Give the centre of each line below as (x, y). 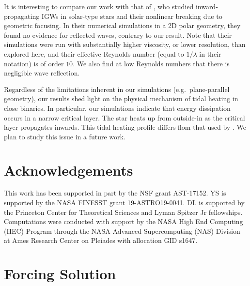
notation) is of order (34, 63)
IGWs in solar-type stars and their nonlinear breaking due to (132, 16)
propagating (22, 16)
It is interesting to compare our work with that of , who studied (99, 6)
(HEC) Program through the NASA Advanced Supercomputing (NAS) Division (122, 231)
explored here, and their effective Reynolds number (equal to (94, 53)
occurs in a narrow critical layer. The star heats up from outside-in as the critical (125, 117)
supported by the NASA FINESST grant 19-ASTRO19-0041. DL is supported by (124, 203)
